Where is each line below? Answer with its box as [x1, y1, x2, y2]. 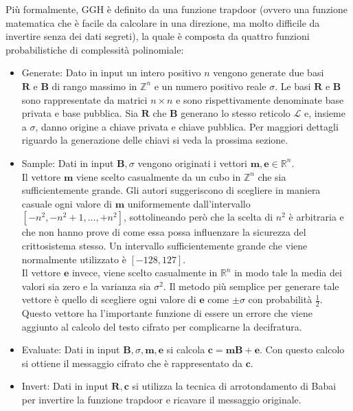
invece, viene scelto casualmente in [71, 265, 218, 280]
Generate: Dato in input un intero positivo [21, 65, 201, 80]
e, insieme [304, 106, 345, 120]
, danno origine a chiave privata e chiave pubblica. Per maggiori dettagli [35, 119, 339, 133]
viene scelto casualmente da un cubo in [76, 169, 241, 184]
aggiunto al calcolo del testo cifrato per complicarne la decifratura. [21, 319, 302, 333]
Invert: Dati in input [21, 379, 109, 393]
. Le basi [275, 78, 311, 93]
